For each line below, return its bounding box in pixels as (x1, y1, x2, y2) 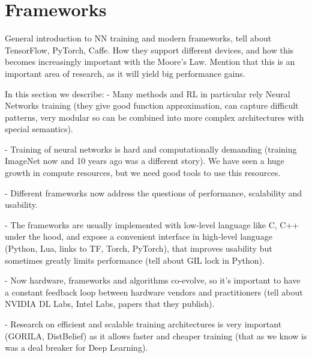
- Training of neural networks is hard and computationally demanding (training (5, 142, 297, 155)
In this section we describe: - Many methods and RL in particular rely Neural (5, 87, 290, 100)
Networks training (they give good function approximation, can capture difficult (5, 99, 299, 112)
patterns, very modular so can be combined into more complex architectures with (5, 111, 304, 123)
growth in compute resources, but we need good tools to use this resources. (5, 166, 281, 179)
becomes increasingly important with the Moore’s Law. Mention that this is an (5, 55, 295, 68)
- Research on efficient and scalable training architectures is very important (5, 318, 282, 330)
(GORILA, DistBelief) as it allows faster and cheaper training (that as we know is (5, 329, 307, 342)
